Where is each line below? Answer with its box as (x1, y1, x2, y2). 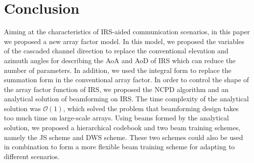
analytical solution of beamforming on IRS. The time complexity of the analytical (4, 93, 249, 104)
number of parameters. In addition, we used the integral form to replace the (4, 65, 231, 75)
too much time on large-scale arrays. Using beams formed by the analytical (4, 113, 229, 123)
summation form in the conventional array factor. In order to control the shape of (4, 74, 249, 85)
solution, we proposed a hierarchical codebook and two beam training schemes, (4, 122, 241, 133)
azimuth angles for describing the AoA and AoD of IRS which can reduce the (4, 55, 236, 65)
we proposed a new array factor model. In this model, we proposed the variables (4, 36, 244, 46)
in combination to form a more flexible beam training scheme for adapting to (4, 141, 235, 152)
